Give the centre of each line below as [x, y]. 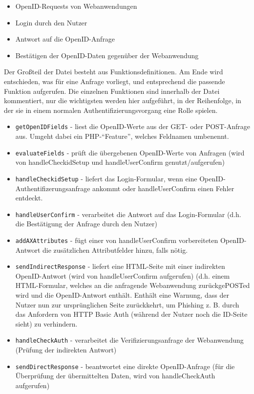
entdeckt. [29, 198]
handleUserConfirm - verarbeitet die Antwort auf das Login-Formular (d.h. [128, 214]
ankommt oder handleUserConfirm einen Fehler [163, 188]
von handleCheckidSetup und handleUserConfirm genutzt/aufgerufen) [120, 162]
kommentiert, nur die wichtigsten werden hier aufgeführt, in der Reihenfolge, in [123, 100]
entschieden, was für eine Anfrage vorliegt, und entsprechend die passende [115, 81]
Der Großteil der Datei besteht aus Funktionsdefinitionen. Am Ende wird [114, 72]
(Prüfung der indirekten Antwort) [66, 350]
